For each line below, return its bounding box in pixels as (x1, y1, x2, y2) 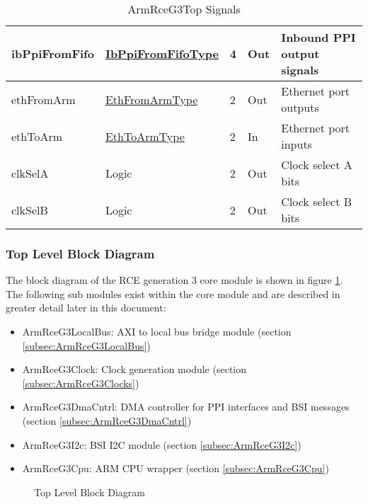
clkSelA (11, 164, 49, 181)
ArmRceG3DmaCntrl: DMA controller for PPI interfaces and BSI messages (22, 399, 350, 414)
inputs (281, 136, 312, 152)
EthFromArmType (105, 91, 198, 108)
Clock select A (281, 156, 352, 173)
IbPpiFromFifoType (105, 45, 219, 62)
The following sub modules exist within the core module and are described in (6, 286, 340, 301)
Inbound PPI (281, 29, 356, 45)
